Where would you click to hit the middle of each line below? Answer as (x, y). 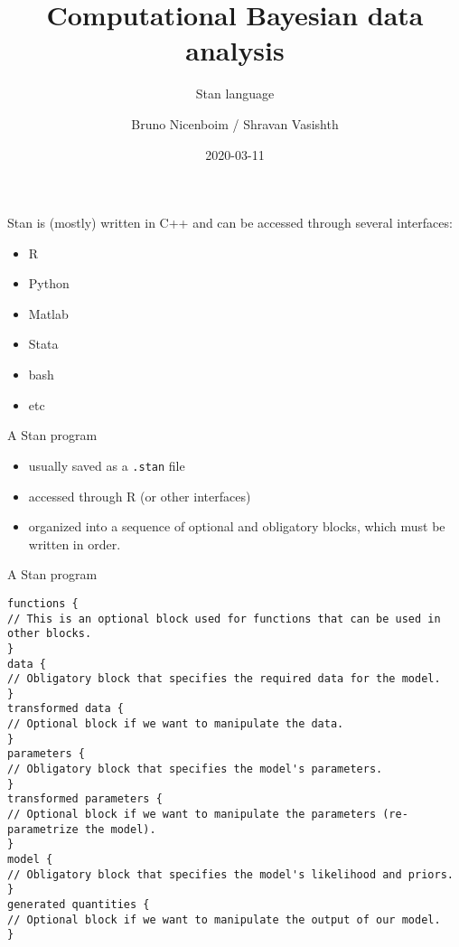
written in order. (75, 544)
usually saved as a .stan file (107, 465)
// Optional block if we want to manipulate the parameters (192, 815)
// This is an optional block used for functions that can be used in (224, 619)
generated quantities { (79, 905)
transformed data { (66, 709)
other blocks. (50, 634)
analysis (235, 50)
